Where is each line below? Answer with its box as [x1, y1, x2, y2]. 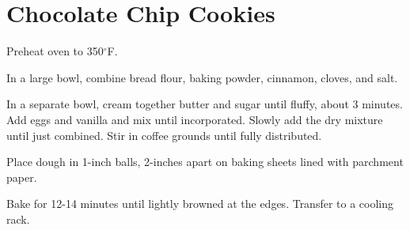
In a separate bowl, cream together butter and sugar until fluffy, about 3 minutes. [6, 96, 403, 112]
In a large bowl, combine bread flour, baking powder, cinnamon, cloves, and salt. [6, 69, 398, 85]
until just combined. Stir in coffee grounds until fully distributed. [6, 126, 322, 143]
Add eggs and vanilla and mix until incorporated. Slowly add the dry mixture [6, 111, 383, 127]
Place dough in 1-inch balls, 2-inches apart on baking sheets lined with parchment [6, 153, 404, 170]
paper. [6, 168, 37, 185]
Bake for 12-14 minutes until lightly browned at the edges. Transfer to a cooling [6, 195, 394, 212]
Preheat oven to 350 [6, 43, 104, 59]
